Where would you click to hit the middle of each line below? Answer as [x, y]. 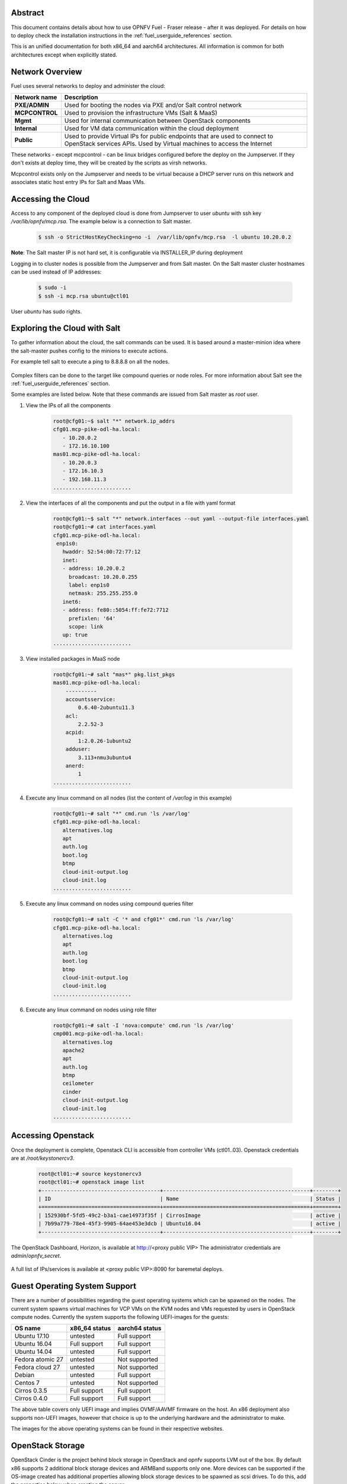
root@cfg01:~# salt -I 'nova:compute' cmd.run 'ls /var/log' [144, 1025]
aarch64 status [139, 1328]
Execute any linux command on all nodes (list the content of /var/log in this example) [129, 798]
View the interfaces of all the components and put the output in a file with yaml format [131, 503]
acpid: [75, 733]
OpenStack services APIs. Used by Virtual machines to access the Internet [168, 144]
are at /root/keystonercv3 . [43, 1158]
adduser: [78, 749]
